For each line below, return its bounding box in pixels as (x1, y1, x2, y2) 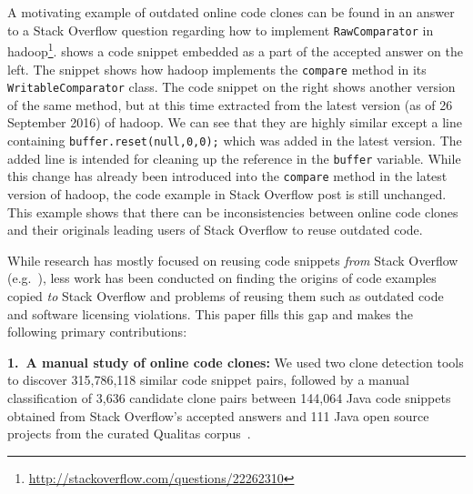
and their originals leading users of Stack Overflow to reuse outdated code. (7, 220, 423, 239)
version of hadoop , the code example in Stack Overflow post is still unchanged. (7, 184, 447, 203)
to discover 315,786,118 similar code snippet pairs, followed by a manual (7, 370, 409, 389)
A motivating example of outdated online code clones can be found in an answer (7, 3, 455, 21)
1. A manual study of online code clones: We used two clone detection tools (7, 352, 464, 371)
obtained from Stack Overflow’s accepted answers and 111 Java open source (7, 406, 429, 425)
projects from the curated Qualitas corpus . (7, 424, 251, 443)
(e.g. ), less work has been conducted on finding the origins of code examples (7, 268, 437, 287)
